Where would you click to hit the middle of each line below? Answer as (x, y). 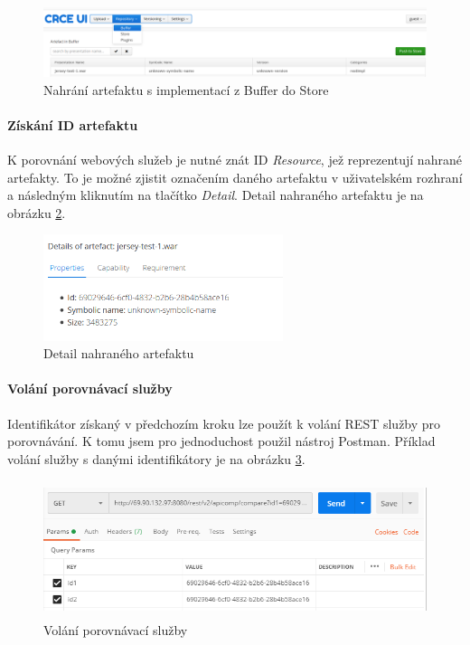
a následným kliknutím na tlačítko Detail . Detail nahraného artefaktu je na (216, 195)
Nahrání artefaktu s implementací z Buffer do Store (186, 89)
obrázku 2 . (37, 212)
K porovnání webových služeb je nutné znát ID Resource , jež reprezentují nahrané (235, 159)
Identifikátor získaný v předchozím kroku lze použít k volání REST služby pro (224, 423)
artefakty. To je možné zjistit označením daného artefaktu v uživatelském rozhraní (235, 177)
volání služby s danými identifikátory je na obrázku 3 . (156, 458)
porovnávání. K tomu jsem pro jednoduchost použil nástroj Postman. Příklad (221, 441)
